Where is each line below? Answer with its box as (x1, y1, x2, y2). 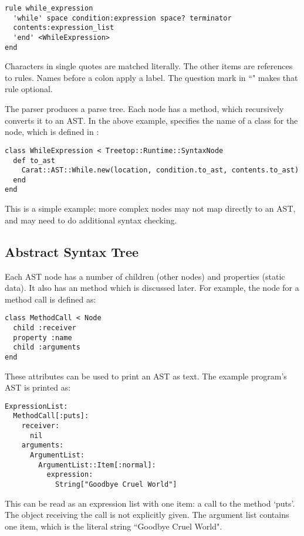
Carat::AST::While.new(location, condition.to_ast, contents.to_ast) (21, 166, 299, 175)
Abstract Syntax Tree (5, 242, 139, 260)
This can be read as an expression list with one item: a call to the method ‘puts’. (5, 497, 295, 509)
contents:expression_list (13, 23, 114, 32)
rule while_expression (5, 4, 93, 12)
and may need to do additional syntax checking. (5, 213, 177, 226)
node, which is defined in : (5, 125, 99, 138)
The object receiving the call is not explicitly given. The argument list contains (5, 508, 289, 521)
